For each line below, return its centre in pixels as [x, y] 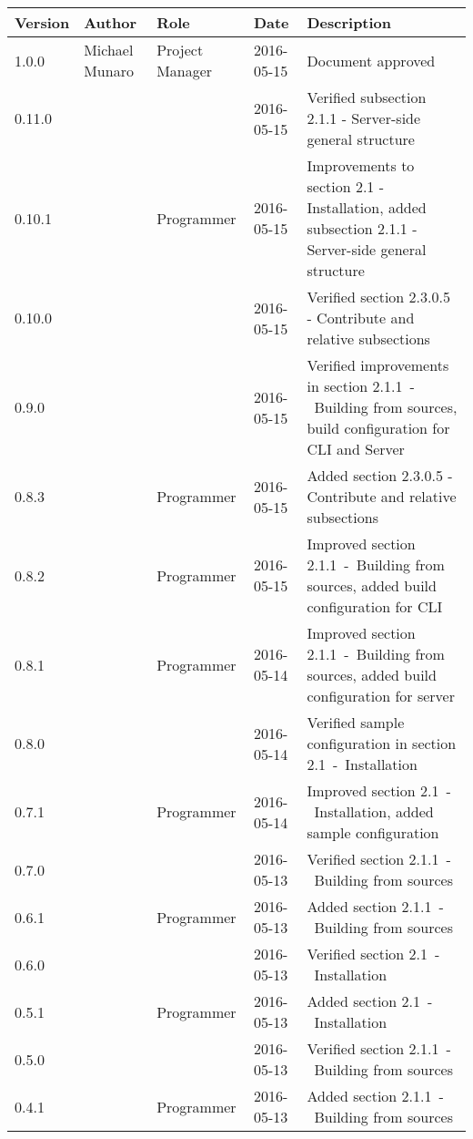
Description [349, 22]
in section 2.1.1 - [361, 386]
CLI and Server [356, 449]
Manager [185, 71]
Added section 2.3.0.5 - [380, 475]
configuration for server [381, 696]
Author [110, 22]
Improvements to [361, 165]
